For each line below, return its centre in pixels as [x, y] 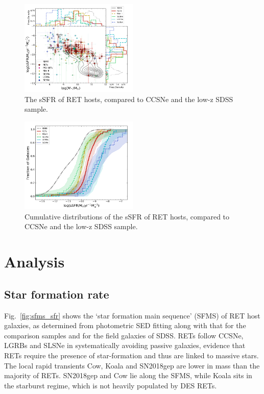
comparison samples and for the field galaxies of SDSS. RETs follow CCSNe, [124, 335]
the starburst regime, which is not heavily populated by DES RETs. [111, 385]
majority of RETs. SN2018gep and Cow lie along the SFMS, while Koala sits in [128, 375]
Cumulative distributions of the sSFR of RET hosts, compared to [127, 216]
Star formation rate [57, 294]
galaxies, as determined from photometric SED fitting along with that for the [125, 325]
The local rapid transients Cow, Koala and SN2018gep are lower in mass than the [132, 365]
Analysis [34, 262]
